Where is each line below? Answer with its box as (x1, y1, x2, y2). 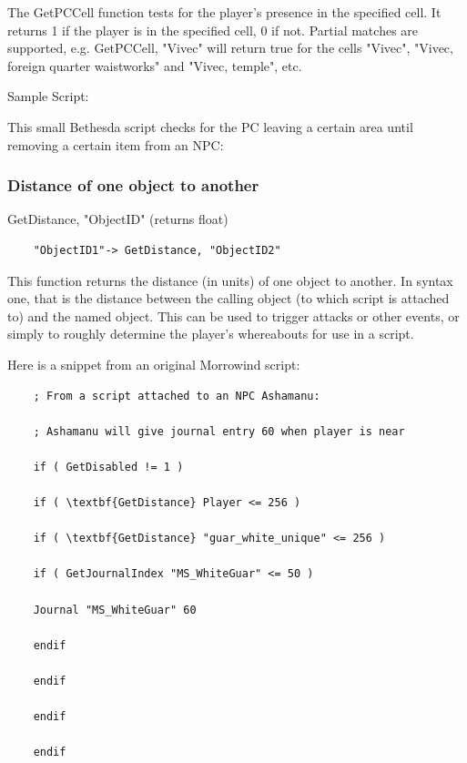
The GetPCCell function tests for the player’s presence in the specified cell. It (7, 3, 442, 21)
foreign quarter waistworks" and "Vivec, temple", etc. (7, 56, 302, 75)
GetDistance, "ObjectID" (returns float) (7, 209, 228, 229)
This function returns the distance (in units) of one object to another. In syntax (7, 270, 453, 290)
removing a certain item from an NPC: (7, 135, 224, 154)
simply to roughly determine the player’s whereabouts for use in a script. (7, 324, 414, 343)
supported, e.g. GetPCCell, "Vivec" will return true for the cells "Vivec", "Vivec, (7, 38, 453, 57)
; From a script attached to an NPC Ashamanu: (33, 389, 320, 402)
